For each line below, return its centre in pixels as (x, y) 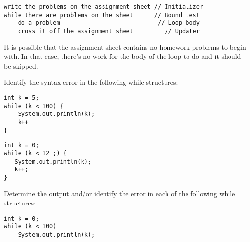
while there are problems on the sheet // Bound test (102, 15)
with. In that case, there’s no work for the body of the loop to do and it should (123, 56)
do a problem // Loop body (109, 23)
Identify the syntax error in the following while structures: (91, 82)
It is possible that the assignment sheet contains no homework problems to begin (125, 47)
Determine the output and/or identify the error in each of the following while (120, 193)
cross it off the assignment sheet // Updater (109, 31)
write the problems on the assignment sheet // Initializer (104, 7)
